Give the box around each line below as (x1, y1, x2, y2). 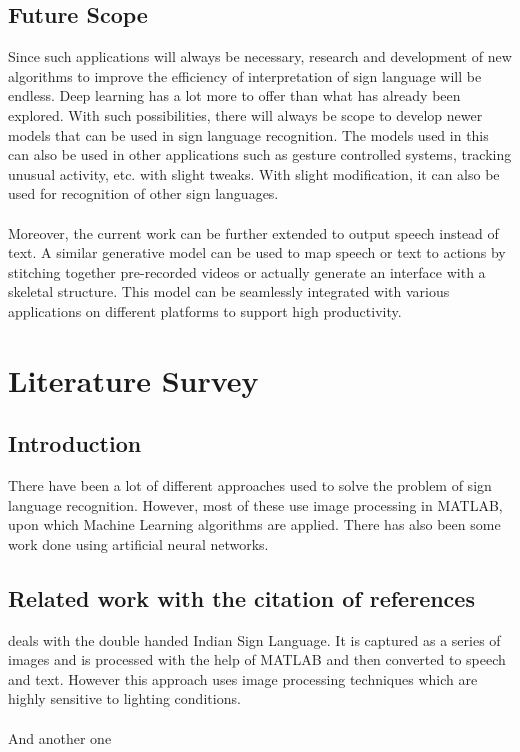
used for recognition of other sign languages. (8, 183, 279, 204)
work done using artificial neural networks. (8, 533, 269, 554)
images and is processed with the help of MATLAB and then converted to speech (8, 649, 506, 670)
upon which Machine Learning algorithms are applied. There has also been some (8, 514, 501, 535)
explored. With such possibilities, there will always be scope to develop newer (8, 104, 483, 125)
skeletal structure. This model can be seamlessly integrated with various (8, 281, 450, 302)
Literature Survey (8, 359, 259, 400)
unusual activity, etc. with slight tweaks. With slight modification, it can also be (8, 163, 500, 184)
